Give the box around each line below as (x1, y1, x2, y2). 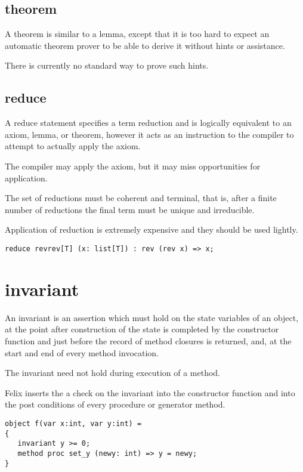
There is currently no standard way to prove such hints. (5, 59, 209, 72)
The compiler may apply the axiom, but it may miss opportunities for (5, 159, 261, 172)
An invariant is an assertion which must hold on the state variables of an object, (5, 311, 299, 323)
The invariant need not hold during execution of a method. (5, 366, 221, 379)
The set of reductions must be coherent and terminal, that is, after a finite (5, 192, 277, 204)
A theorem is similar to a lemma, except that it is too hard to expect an (5, 27, 270, 40)
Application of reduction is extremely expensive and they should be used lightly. (5, 223, 298, 236)
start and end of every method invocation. (5, 346, 159, 359)
